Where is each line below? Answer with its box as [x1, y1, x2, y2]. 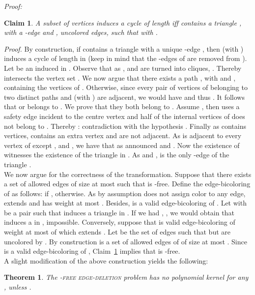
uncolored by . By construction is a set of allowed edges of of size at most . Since [4, 236, 247, 246]
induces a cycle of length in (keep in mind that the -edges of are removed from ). [4, 53, 247, 63]
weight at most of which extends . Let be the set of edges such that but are [4, 227, 230, 237]
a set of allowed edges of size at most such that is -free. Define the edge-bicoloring [4, 178, 251, 189]
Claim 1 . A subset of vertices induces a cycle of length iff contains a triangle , [4, 17, 242, 28]
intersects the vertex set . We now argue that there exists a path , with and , [4, 72, 236, 83]
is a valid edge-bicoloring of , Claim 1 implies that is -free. [4, 246, 180, 256]
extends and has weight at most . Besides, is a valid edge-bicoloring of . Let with [4, 198, 247, 208]
